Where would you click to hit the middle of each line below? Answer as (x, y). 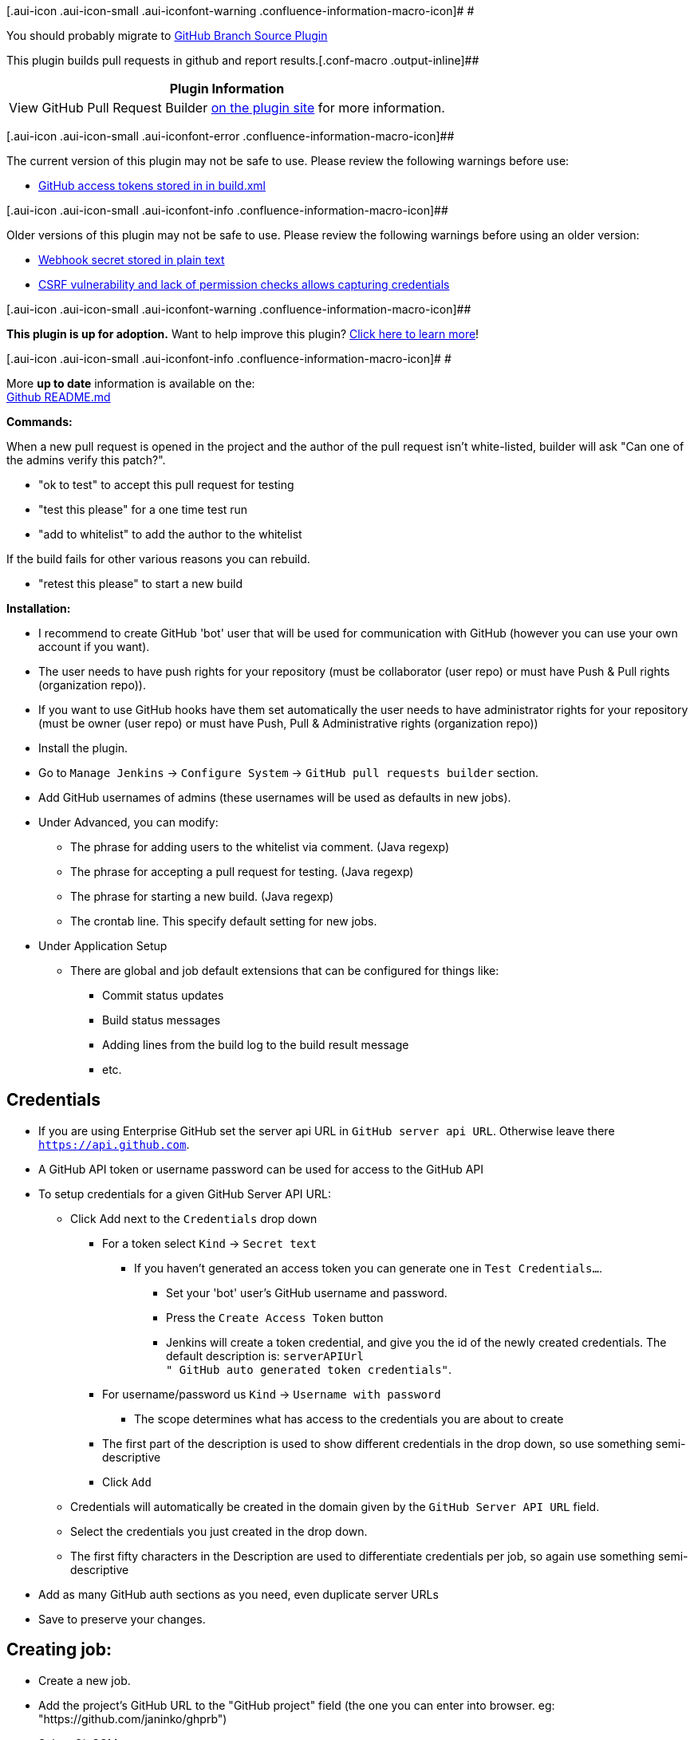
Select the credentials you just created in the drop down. (219, 1531)
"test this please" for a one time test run (143, 509)
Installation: (39, 608)
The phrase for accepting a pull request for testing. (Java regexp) (242, 872)
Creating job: (59, 1650)
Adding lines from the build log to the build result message (256, 1045)
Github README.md (59, 397)
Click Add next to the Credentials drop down (194, 1218)
